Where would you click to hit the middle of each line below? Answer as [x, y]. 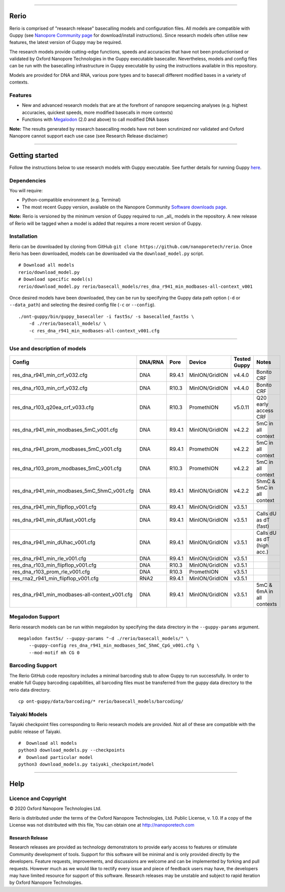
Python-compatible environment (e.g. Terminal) [72, 200]
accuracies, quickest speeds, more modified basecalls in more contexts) [98, 112]
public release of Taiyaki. [35, 732]
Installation [23, 236]
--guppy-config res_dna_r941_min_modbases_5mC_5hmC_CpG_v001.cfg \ [114, 646]
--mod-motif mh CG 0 [54, 652]
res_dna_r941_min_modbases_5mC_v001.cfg [65, 430]
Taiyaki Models [28, 714]
